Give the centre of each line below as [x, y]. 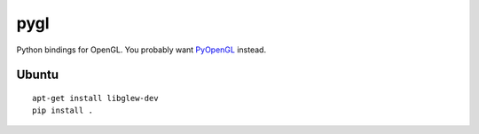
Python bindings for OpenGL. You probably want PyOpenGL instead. [141, 50]
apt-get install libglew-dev [95, 98]
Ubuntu [38, 75]
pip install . [63, 110]
